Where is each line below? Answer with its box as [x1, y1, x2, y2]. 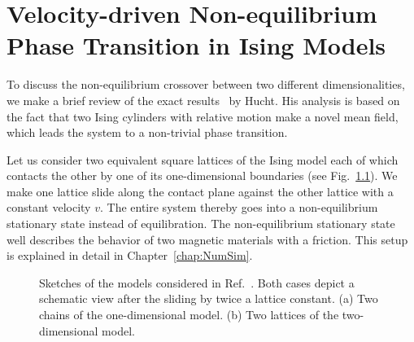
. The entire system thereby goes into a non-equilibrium [99, 199, 378, 216]
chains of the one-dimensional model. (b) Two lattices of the [39, 306, 339, 323]
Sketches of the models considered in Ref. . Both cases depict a [39, 274, 355, 291]
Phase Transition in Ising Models [7, 28, 386, 62]
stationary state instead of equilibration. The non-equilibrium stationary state [7, 215, 395, 232]
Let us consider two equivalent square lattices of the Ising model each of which [7, 151, 399, 168]
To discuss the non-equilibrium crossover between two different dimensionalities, [7, 76, 405, 93]
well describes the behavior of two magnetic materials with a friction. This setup [7, 230, 408, 248]
